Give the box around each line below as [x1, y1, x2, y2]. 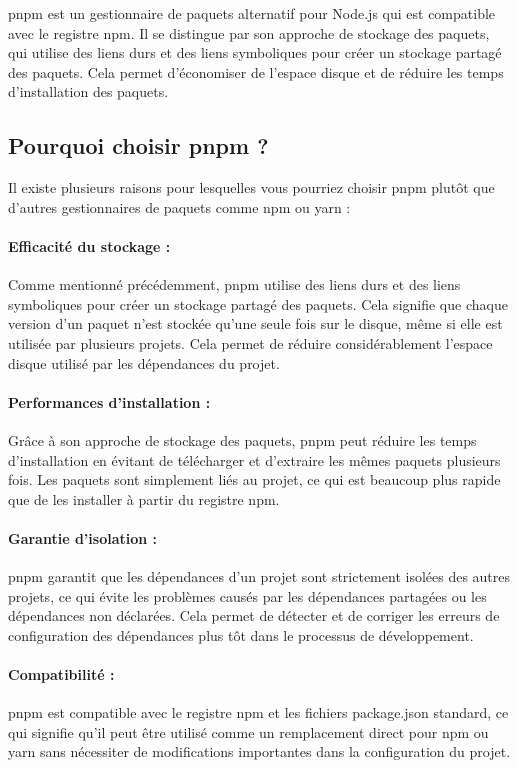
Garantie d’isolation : [8, 527, 158, 548]
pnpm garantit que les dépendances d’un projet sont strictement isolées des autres [8, 566, 511, 587]
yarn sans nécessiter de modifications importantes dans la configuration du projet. [8, 741, 511, 762]
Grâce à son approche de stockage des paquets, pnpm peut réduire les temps [8, 429, 477, 450]
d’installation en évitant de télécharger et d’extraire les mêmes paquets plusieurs [8, 449, 501, 470]
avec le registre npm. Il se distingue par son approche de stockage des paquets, [8, 22, 490, 43]
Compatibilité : [8, 664, 115, 685]
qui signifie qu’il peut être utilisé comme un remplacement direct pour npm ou [8, 721, 489, 742]
